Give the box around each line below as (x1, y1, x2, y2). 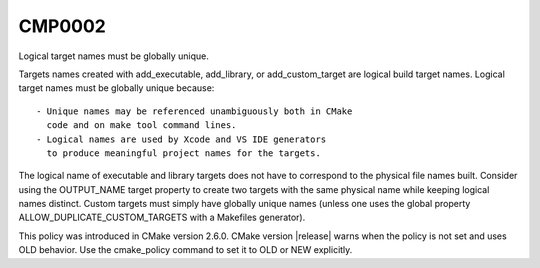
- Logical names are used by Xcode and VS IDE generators (36, 133, 327, 145)
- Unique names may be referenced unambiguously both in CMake (36, 105, 353, 117)
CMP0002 (18, 15, 107, 37)
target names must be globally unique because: (18, 82, 215, 94)
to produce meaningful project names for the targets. (46, 147, 322, 159)
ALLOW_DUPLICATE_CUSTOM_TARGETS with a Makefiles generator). (18, 211, 306, 224)
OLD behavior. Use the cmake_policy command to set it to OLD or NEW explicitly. (18, 244, 353, 256)
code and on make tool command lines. (46, 120, 237, 131)
